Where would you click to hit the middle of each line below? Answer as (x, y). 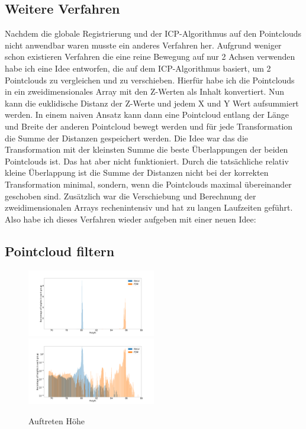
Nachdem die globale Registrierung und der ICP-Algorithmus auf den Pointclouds (153, 33)
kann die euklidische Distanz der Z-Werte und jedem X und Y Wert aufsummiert (152, 103)
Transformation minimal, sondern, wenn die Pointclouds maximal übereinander (148, 184)
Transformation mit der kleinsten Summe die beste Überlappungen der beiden (146, 149)
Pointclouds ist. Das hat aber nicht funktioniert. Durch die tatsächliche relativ (147, 161)
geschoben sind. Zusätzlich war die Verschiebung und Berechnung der (131, 196)
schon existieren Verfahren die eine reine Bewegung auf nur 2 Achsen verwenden (150, 57)
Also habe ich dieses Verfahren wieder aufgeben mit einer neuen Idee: (131, 219)
